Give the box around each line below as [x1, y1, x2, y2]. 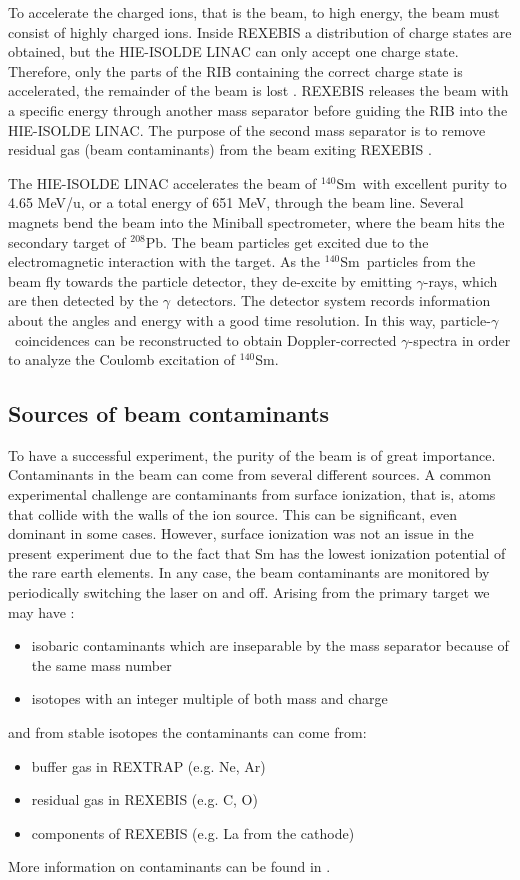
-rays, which [423, 270, 498, 291]
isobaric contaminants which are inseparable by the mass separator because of [31, 635, 509, 656]
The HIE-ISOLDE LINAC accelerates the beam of [8, 172, 317, 193]
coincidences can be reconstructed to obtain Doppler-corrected [14, 329, 397, 350]
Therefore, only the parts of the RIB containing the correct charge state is [8, 60, 463, 81]
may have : [8, 601, 75, 622]
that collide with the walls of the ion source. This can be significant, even [8, 503, 458, 524]
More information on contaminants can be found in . [8, 856, 331, 877]
